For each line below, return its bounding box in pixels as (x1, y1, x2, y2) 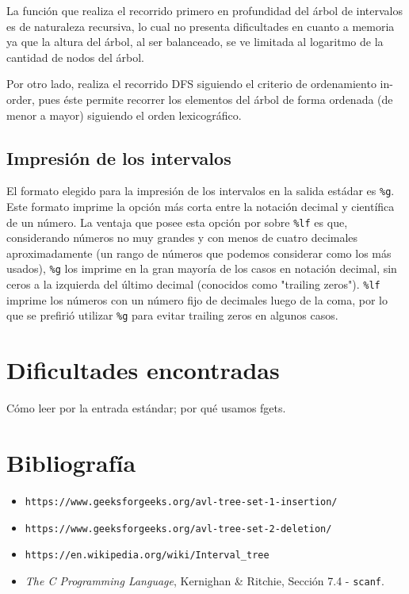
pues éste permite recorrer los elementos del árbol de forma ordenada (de (38, 90, 393, 107)
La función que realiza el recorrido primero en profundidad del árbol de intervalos (6, 2, 403, 18)
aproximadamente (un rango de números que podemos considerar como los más (6, 244, 392, 261)
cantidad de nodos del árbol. (6, 48, 144, 65)
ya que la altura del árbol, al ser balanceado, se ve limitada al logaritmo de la (6, 33, 384, 50)
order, (6, 90, 35, 107)
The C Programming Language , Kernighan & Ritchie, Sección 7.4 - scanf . (25, 572, 384, 588)
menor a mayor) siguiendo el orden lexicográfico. (6, 106, 242, 123)
